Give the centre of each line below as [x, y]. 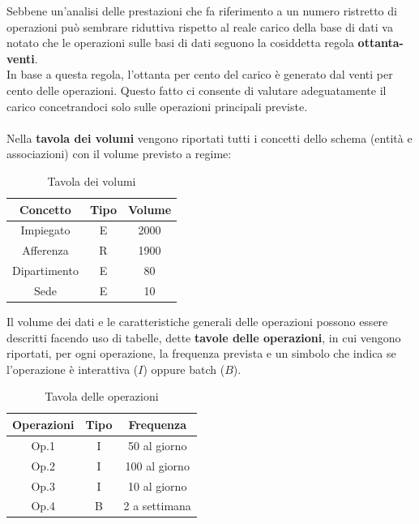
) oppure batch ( [184, 369]
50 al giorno [158, 445]
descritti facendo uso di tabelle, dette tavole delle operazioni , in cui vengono [204, 337]
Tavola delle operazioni [102, 396]
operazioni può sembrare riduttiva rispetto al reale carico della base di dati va [200, 26]
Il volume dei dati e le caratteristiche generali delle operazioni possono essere [197, 321]
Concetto [45, 209]
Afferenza [45, 250]
